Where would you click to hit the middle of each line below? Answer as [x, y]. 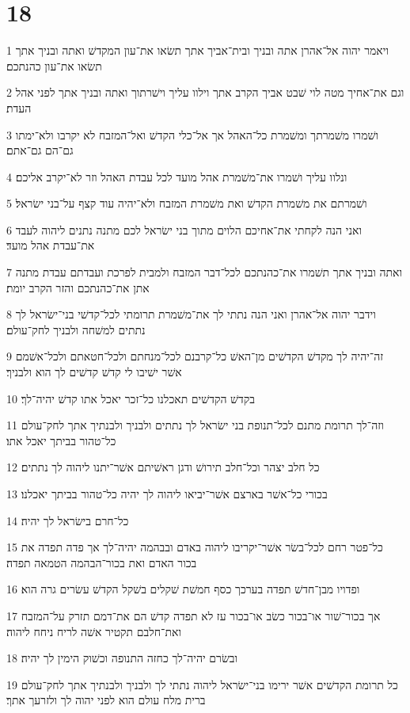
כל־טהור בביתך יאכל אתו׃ [61, 440]
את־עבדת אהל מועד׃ [51, 245]
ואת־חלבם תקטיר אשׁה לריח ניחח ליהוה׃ [94, 631]
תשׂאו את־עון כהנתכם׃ [54, 65]
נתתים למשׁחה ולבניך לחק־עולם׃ [76, 329]
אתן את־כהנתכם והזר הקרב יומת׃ [78, 287]
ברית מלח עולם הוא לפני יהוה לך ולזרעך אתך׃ [106, 700]
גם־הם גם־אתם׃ [40, 150]
